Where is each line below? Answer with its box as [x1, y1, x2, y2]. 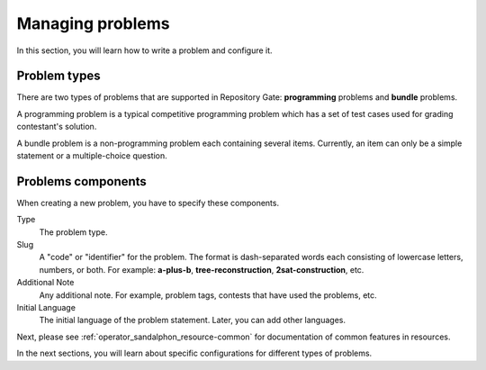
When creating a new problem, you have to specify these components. [16, 197, 279, 208]
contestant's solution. [16, 122, 97, 132]
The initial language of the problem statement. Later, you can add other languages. [39, 315, 346, 326]
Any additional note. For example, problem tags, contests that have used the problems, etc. [39, 289, 377, 301]
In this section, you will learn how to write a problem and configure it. [16, 45, 274, 56]
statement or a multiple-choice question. [16, 150, 168, 161]
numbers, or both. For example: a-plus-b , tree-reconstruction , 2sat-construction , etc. [39, 264, 364, 275]
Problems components [16, 174, 148, 189]
